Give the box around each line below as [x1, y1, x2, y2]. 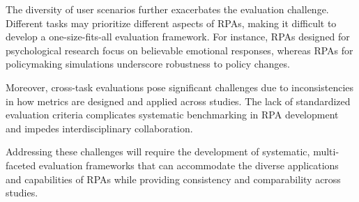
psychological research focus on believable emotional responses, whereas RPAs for [6, 42, 353, 57]
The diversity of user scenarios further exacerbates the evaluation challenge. [6, 2, 329, 16]
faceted [6, 157, 36, 172]
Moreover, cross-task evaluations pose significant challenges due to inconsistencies [6, 79, 353, 94]
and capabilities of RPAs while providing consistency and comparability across [6, 171, 341, 186]
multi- [313, 144, 339, 159]
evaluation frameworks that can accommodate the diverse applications [38, 157, 339, 172]
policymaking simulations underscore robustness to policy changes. [6, 56, 290, 71]
